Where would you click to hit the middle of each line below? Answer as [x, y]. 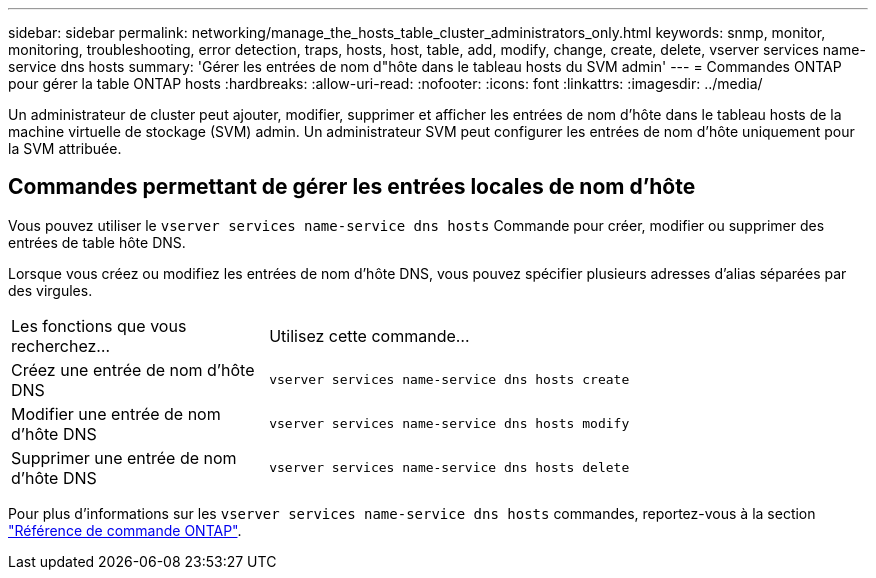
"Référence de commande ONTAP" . [125, 530]
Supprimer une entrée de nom [124, 457]
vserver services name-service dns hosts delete [449, 468]
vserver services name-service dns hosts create [449, 380]
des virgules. [50, 290]
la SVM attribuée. [65, 148]
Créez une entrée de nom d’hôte [133, 369]
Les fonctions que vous [99, 325]
